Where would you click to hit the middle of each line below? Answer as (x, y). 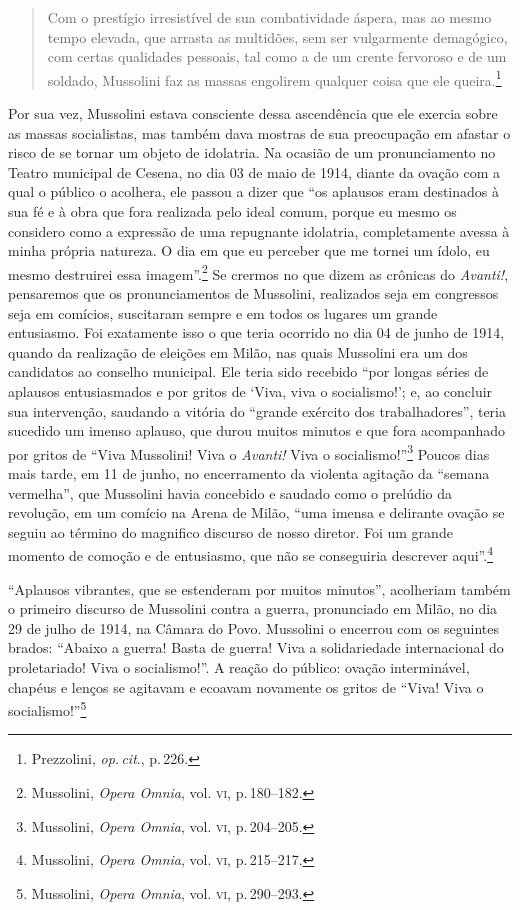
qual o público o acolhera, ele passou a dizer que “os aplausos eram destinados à (254, 191)
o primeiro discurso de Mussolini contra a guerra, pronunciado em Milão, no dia (253, 608)
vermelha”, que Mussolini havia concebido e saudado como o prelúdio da (230, 492)
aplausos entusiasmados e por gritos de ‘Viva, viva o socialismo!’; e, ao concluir (250, 391)
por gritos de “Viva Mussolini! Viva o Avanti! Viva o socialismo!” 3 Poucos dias (249, 452)
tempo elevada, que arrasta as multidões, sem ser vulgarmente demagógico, (277, 36)
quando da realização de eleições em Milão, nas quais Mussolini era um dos (238, 351)
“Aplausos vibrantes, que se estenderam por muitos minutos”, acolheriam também (259, 588)
